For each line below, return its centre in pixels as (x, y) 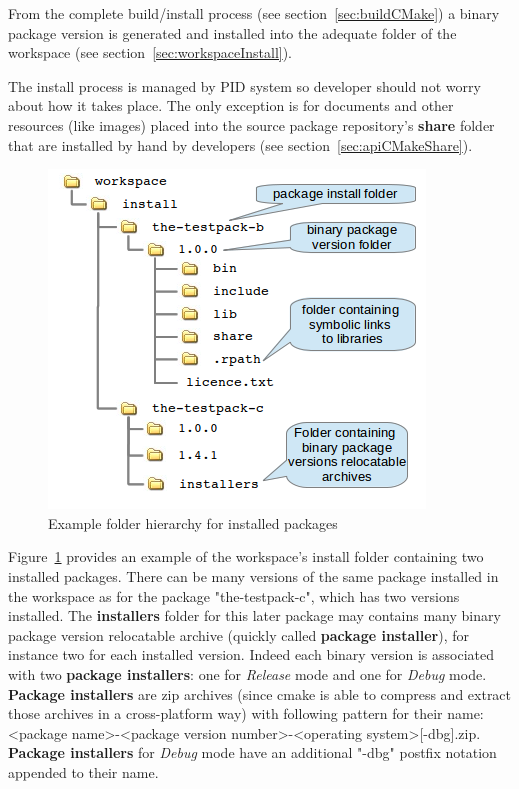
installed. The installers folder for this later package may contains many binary (254, 615)
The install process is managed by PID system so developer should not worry (244, 85)
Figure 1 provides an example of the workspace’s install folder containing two (246, 556)
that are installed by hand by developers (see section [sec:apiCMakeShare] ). (240, 144)
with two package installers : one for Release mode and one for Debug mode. (247, 673)
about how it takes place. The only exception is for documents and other (231, 105)
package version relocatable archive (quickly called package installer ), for (239, 634)
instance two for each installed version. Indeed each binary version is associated (251, 654)
